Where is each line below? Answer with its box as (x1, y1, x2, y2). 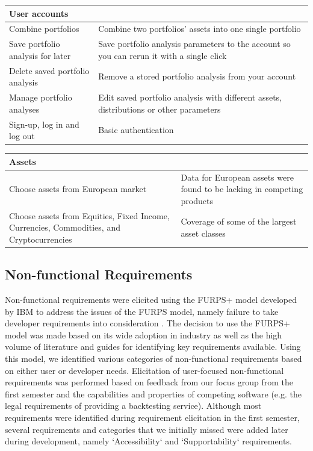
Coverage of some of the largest (181, 215, 297, 228)
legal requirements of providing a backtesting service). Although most (5, 399, 262, 412)
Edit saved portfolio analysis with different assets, (98, 91, 282, 104)
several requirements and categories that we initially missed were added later (5, 423, 288, 435)
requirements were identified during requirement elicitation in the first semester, (5, 411, 300, 423)
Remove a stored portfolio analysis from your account (98, 70, 296, 82)
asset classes (181, 226, 226, 239)
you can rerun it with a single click (98, 49, 227, 61)
